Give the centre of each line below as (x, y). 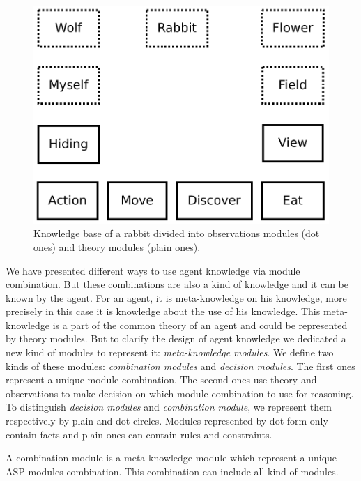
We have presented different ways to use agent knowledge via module (153, 270)
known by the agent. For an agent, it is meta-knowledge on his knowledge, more (176, 297)
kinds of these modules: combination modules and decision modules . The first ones (180, 366)
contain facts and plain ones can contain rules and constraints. (139, 434)
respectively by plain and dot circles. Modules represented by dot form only (167, 421)
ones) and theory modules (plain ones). (117, 246)
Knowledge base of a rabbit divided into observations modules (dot (177, 233)
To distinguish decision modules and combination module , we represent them (169, 407)
